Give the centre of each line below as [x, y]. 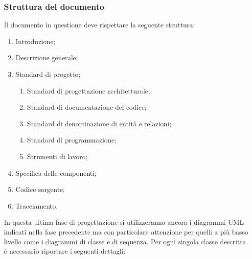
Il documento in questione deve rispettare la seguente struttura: [100, 25]
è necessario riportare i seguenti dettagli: [65, 251]
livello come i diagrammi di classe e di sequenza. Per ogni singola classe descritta [125, 241]
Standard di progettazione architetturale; [89, 90]
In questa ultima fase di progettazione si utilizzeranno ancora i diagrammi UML [124, 222]
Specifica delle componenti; [56, 173]
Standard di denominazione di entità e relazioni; [99, 123]
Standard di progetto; [48, 74]
